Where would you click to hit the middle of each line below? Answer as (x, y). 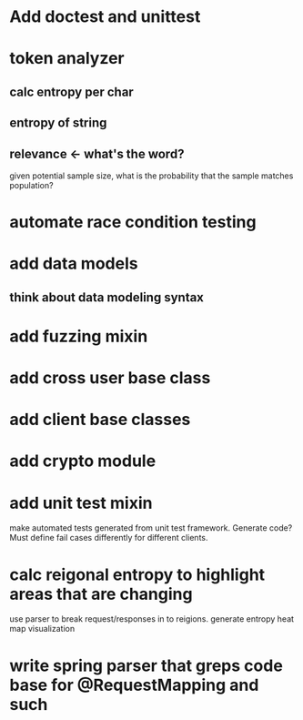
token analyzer (67, 59)
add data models (74, 264)
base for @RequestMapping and (134, 685)
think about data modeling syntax (107, 297)
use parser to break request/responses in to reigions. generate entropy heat (151, 619)
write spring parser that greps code (146, 665)
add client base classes (100, 420)
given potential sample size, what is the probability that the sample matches (151, 176)
